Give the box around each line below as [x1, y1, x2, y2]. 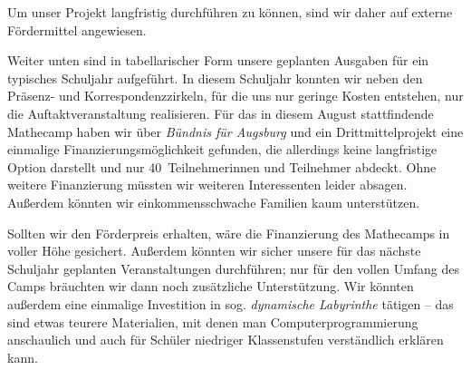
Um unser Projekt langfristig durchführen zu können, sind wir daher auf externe [7, 3, 453, 21]
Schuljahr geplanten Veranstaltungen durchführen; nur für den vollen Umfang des [7, 258, 460, 277]
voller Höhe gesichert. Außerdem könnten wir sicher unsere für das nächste [7, 241, 421, 260]
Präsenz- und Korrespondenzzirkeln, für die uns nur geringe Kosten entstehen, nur [7, 86, 464, 105]
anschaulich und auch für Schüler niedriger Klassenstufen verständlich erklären [7, 330, 444, 349]
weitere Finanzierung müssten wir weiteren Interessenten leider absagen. [7, 175, 408, 194]
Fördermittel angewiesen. [7, 20, 147, 39]
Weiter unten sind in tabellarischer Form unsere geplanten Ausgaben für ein [7, 51, 429, 70]
